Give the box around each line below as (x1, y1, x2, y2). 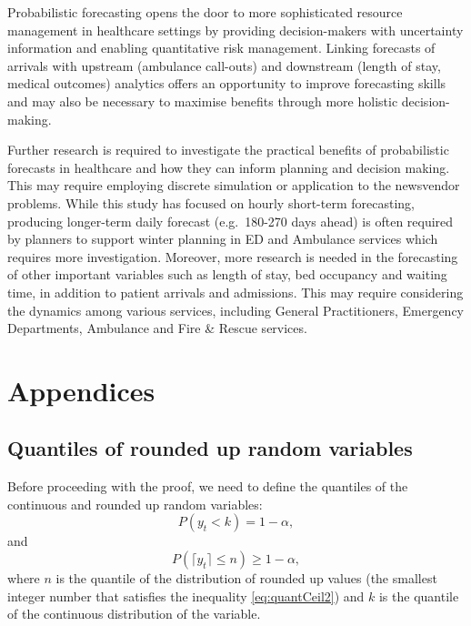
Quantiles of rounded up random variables (7, 434, 413, 462)
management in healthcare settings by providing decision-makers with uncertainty (7, 20, 464, 39)
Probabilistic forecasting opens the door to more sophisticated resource (7, 3, 403, 21)
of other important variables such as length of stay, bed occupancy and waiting (7, 265, 447, 284)
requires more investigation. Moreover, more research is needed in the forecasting (7, 247, 458, 266)
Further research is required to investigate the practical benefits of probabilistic (7, 140, 449, 159)
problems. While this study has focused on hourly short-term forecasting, (7, 193, 415, 212)
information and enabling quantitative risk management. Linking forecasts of (7, 38, 436, 57)
